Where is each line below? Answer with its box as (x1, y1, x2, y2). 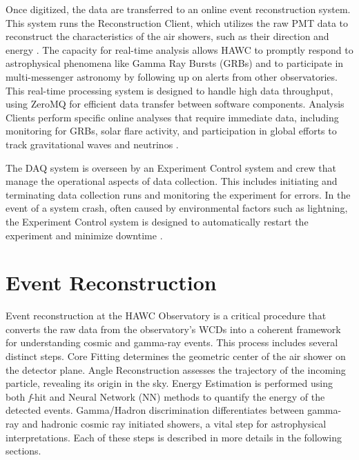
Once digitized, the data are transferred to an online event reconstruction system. (6, 2, 351, 16)
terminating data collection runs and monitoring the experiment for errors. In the (6, 187, 351, 201)
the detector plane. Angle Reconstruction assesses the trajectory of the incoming (6, 362, 346, 377)
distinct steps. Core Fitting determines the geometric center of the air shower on (6, 349, 346, 363)
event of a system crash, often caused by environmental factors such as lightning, (6, 201, 348, 215)
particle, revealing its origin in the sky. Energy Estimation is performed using (6, 376, 333, 390)
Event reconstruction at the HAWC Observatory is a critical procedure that (6, 308, 327, 323)
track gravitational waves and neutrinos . (6, 137, 179, 151)
